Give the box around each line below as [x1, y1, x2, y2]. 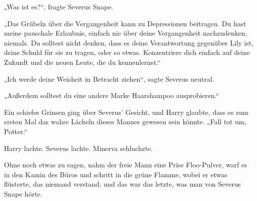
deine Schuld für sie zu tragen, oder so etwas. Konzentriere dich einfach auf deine [4, 47, 250, 57]
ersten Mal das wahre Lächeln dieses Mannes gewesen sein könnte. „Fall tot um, [4, 116, 247, 127]
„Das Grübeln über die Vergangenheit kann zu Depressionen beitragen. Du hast [4, 18, 246, 28]
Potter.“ [4, 126, 28, 136]
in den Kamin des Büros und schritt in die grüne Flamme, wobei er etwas [4, 169, 227, 179]
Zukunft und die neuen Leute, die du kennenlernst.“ [4, 56, 161, 67]
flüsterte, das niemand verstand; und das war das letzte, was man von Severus [4, 179, 241, 189]
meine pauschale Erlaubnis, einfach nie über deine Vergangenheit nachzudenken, [4, 28, 247, 38]
